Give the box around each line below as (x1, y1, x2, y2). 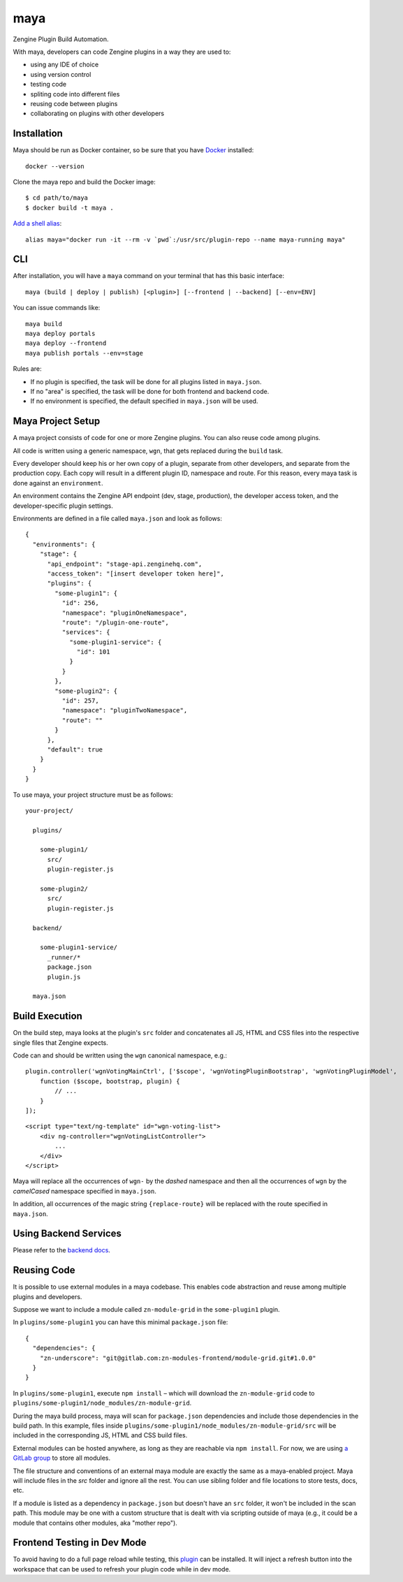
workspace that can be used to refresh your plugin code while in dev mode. (13, 1565, 231, 1573)
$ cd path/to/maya (25, 194, 89, 202)
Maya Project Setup (13, 416, 101, 427)
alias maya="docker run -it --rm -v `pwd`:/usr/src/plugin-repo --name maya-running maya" (25, 235, 346, 244)
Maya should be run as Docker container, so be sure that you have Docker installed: (13, 146, 254, 154)
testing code (30, 80, 66, 89)
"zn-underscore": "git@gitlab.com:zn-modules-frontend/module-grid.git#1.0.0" (39, 1354, 316, 1362)
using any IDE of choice (30, 60, 99, 69)
